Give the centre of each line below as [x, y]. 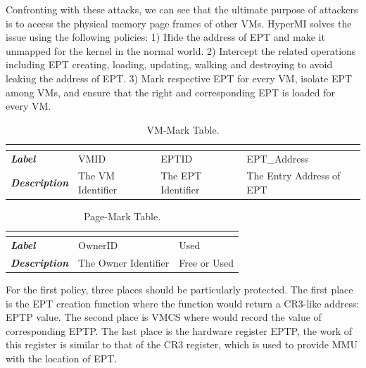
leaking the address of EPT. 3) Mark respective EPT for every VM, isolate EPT [179, 78]
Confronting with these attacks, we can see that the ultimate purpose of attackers [182, 9]
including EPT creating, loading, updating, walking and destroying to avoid [169, 64]
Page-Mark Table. [122, 216]
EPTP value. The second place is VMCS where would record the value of [164, 317]
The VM [97, 176]
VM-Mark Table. [183, 129]
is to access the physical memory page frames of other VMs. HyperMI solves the [179, 23]
